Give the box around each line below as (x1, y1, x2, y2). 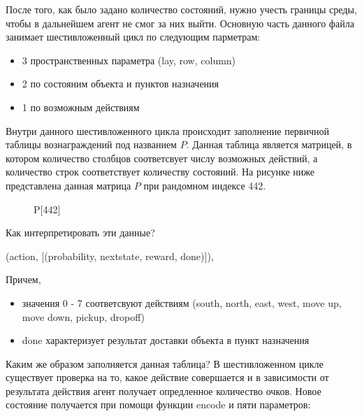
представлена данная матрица (6, 178, 131, 192)
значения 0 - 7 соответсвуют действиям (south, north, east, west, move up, (22, 295, 342, 310)
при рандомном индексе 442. (143, 178, 266, 192)
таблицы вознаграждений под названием (6, 137, 177, 152)
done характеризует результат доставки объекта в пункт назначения (22, 333, 310, 347)
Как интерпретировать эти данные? (6, 225, 155, 240)
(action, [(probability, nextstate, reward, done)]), (6, 248, 214, 263)
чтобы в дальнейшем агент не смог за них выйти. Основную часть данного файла (6, 15, 354, 30)
